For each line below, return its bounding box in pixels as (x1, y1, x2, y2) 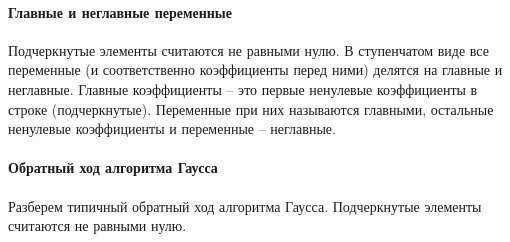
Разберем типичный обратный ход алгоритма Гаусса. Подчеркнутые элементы (8, 195, 482, 216)
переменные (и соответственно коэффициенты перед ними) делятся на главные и (8, 59, 503, 80)
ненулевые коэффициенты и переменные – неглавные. (8, 118, 336, 139)
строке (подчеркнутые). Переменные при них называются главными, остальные (8, 98, 494, 119)
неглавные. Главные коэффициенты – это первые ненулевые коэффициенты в (8, 78, 478, 99)
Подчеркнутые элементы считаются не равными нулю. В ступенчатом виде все (8, 39, 489, 60)
